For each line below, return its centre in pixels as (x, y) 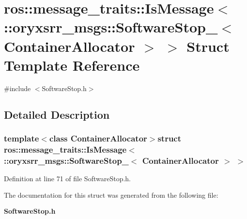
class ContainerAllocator (98, 138)
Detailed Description (57, 114)
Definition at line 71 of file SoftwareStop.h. (67, 179)
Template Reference (72, 65)
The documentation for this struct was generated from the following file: (111, 195)
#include (17, 88)
